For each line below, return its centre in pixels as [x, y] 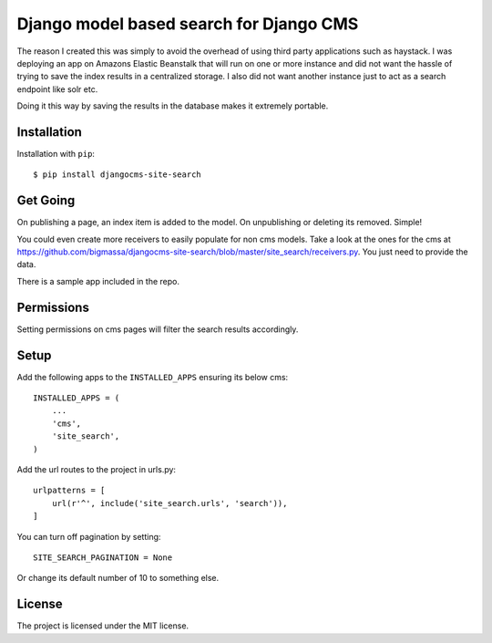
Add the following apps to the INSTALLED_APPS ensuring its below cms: [153, 377]
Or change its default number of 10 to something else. [118, 578]
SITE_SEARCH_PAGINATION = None [103, 557]
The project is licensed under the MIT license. [103, 626]
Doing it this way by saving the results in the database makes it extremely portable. [173, 106]
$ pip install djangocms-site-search [118, 175]
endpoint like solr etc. [57, 89]
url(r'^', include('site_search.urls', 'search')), [169, 503]
